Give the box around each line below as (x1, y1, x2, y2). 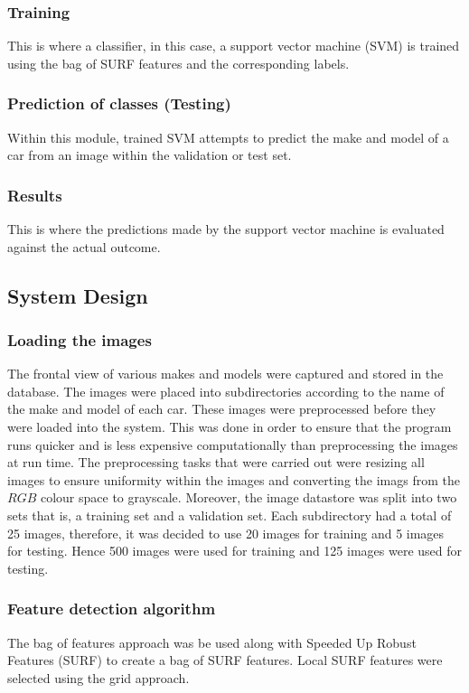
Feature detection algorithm (7, 597, 216, 620)
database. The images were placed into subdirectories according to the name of (7, 381, 445, 400)
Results (7, 183, 62, 206)
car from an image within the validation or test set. (7, 145, 292, 164)
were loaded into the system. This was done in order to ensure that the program (7, 417, 452, 435)
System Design (7, 281, 148, 309)
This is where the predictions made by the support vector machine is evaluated (7, 220, 445, 239)
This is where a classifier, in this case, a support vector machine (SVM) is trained (7, 36, 460, 55)
